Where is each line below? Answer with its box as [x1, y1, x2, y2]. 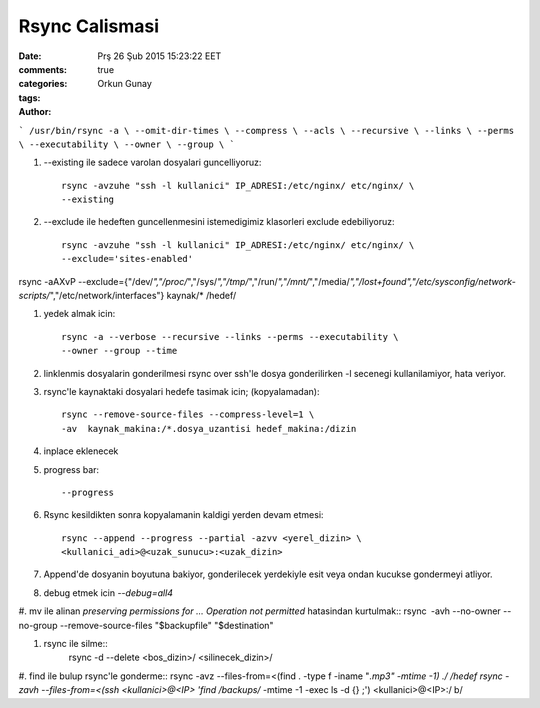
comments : [18, 63, 67, 75]
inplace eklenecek [43, 445, 119, 457]
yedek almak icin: [43, 308, 116, 320]
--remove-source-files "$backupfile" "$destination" [59, 619, 274, 631]
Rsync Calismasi [18, 15, 160, 37]
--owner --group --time [61, 345, 178, 357]
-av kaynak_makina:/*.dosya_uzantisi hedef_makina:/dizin [61, 423, 357, 434]
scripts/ [18, 290, 50, 302]
